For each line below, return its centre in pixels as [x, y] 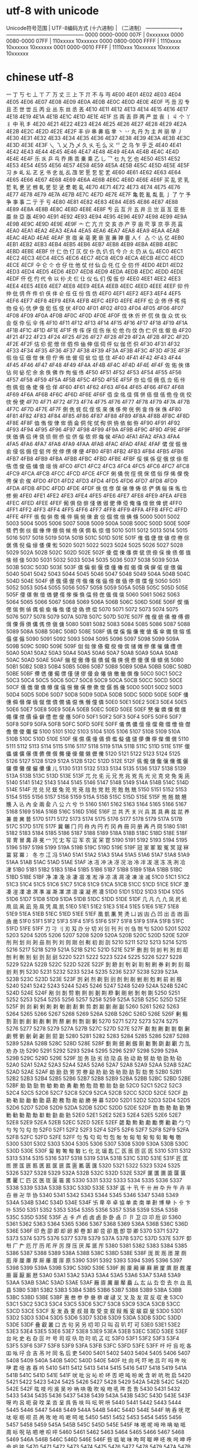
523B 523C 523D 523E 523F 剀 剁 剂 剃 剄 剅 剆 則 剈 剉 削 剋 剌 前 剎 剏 [94, 979]
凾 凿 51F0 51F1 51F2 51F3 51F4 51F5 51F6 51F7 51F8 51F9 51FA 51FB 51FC [95, 921]
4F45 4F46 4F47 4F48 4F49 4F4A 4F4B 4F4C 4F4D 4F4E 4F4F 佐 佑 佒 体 [98, 365]
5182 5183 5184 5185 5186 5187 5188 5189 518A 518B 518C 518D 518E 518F [97, 833]
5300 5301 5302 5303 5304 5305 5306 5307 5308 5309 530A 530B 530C [97, 1143]
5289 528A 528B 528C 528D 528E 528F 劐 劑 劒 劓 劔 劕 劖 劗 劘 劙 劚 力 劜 [98, 1043]
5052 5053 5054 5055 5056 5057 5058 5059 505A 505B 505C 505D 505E [97, 587]
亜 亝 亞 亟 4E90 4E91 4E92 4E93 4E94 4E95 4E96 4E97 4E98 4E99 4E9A [97, 216]
